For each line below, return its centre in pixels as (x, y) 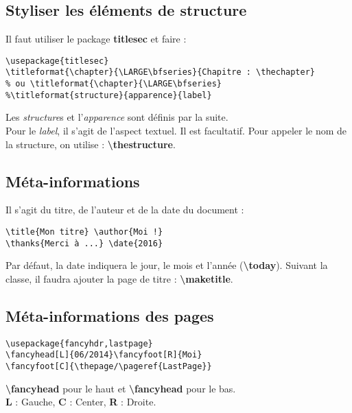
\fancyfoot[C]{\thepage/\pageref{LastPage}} (109, 367)
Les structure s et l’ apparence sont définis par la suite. (117, 117)
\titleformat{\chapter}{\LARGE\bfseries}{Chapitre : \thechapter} (161, 72)
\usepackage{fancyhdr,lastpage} (79, 343)
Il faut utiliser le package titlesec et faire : (96, 39)
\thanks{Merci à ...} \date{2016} (84, 243)
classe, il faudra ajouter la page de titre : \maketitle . (119, 278)
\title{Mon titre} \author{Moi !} (84, 232)
